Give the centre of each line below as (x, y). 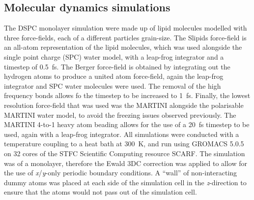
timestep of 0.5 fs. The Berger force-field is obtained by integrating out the (117, 66)
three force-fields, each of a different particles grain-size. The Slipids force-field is (125, 37)
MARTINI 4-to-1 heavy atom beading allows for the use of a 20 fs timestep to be (127, 124)
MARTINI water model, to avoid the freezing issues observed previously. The (120, 115)
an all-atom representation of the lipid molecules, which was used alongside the (123, 47)
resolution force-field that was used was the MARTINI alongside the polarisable (124, 105)
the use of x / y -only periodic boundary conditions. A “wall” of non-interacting (121, 173)
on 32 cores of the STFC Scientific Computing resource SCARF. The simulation (125, 153)
